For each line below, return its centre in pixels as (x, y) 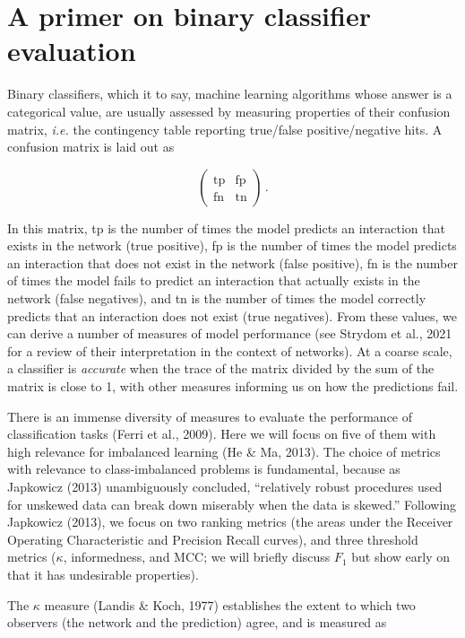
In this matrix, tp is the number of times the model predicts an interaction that (226, 227)
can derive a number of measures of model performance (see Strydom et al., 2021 (230, 333)
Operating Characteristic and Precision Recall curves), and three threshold (213, 539)
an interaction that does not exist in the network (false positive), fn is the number (232, 262)
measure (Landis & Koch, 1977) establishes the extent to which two (230, 604)
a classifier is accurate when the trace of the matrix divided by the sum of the (221, 368)
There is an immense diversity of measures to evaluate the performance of (210, 416)
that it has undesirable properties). (103, 574)
